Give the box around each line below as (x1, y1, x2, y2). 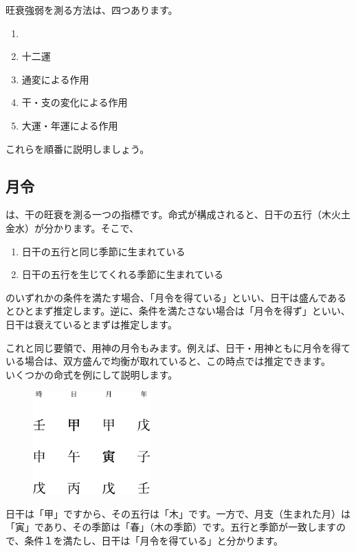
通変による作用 (21, 72, 89, 86)
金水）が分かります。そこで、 (5, 220, 140, 235)
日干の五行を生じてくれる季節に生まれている (21, 267, 223, 282)
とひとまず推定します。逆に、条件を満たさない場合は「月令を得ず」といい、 (5, 304, 351, 318)
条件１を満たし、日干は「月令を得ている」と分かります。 (24, 533, 284, 548)
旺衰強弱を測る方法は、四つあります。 (5, 3, 178, 17)
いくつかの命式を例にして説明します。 (5, 367, 178, 381)
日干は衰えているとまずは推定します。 (5, 317, 177, 331)
